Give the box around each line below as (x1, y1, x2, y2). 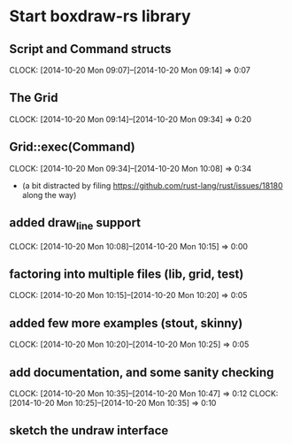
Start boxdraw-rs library (9, 6, 192, 27)
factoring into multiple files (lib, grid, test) (9, 267, 244, 282)
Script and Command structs (9, 42, 172, 57)
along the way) (21, 189, 77, 200)
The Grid (9, 90, 58, 105)
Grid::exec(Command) (9, 140, 135, 155)
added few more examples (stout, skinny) (9, 316, 243, 331)
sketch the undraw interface (9, 423, 169, 439)
